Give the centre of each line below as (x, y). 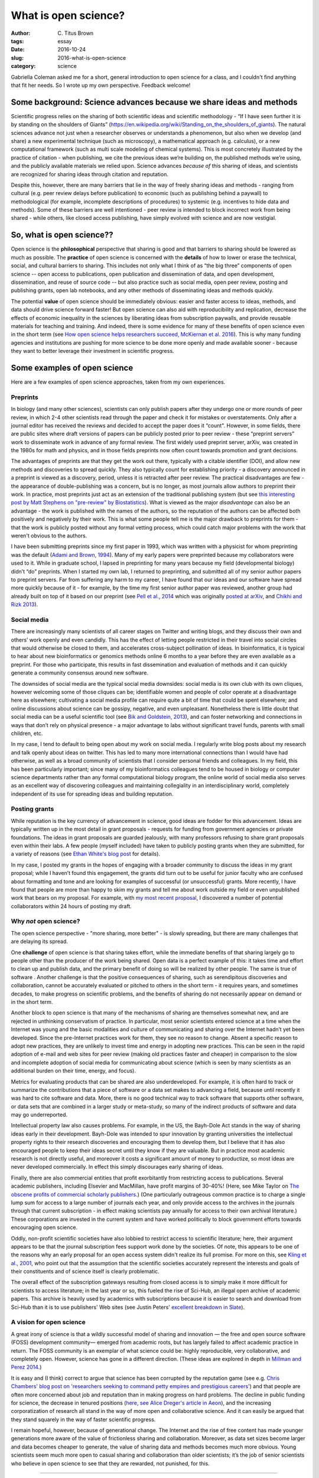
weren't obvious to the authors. (49, 536)
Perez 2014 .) (26, 1367)
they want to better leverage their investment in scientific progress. (92, 351)
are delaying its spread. (39, 941)
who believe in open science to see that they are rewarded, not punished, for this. (110, 1463)
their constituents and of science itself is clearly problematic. (85, 1272)
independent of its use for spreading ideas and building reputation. (92, 794)
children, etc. (27, 733)
